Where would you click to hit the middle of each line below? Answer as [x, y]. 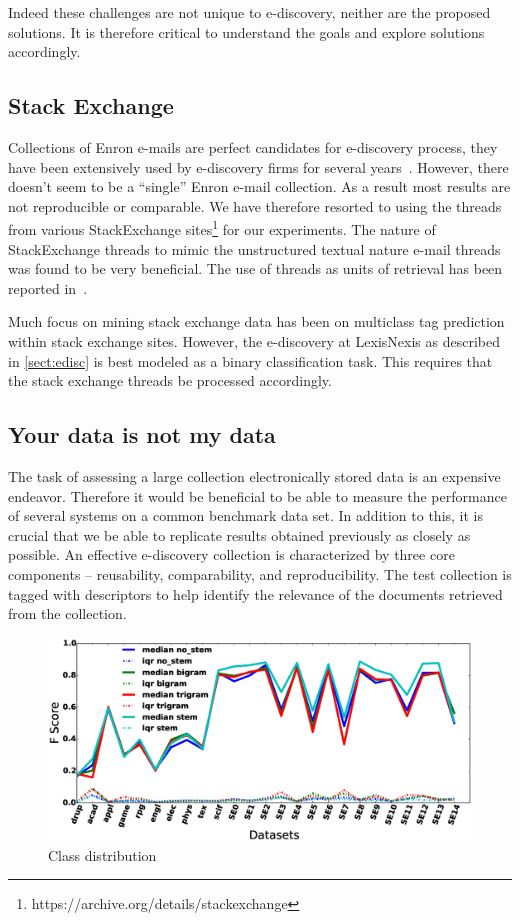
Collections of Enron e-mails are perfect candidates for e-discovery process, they [253, 146]
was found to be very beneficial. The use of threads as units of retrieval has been [255, 268]
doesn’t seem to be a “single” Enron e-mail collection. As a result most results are [259, 186]
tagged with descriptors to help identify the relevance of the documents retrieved [255, 593]
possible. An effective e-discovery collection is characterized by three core [231, 554]
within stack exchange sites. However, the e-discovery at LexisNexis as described [254, 340]
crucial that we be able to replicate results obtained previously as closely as [239, 534]
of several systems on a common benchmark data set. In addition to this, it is [246, 515]
